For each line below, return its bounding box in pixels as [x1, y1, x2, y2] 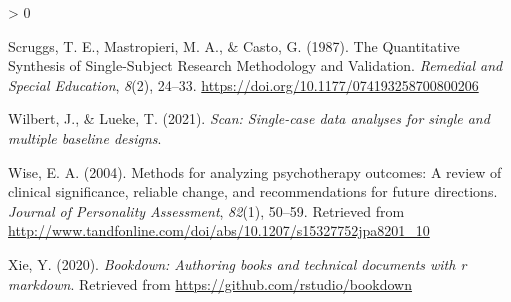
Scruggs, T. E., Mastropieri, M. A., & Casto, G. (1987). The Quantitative [8, 35, 460, 56]
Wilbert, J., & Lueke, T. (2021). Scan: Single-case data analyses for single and [8, 108, 490, 129]
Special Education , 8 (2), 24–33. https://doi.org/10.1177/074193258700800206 [8, 74, 479, 95]
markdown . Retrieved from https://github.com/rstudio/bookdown [8, 273, 413, 294]
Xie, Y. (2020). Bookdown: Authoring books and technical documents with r [8, 253, 467, 274]
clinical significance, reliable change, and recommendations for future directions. [8, 181, 498, 202]
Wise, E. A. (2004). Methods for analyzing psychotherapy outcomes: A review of [8, 161, 502, 182]
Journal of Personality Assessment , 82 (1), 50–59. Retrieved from [8, 200, 405, 221]
